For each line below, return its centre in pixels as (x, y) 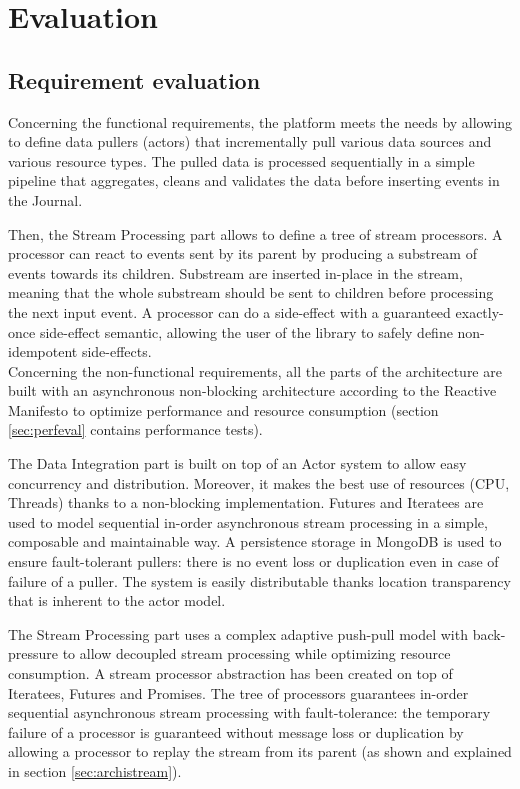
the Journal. (45, 199)
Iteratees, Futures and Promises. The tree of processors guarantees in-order (238, 692)
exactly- (479, 311)
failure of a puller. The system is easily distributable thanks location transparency (259, 580)
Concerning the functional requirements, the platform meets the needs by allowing (260, 121)
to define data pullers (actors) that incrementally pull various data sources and (250, 141)
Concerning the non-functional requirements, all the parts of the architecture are (255, 370)
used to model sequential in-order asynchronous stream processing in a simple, (248, 521)
